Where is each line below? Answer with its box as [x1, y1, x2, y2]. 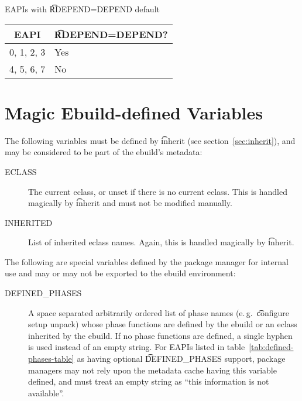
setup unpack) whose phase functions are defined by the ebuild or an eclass [28, 318, 297, 330]
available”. [28, 386, 64, 399]
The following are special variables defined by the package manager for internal [5, 255, 289, 268]
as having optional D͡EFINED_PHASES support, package [77, 352, 286, 365]
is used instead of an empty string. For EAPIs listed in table [28, 341, 245, 353]
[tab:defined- [249, 341, 294, 353]
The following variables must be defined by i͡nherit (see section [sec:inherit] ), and [5, 134, 296, 146]
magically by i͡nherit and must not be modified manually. [28, 197, 232, 209]
